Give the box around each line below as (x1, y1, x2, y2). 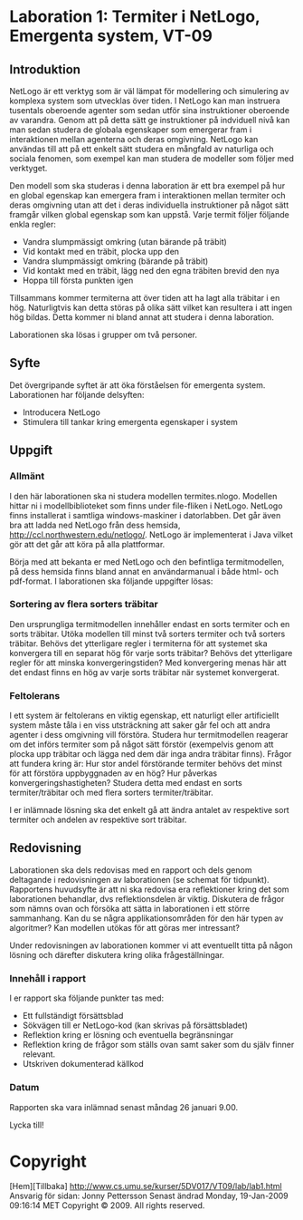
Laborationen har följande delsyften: (9, 389, 145, 400)
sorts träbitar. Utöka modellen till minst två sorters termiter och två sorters (9, 628, 286, 639)
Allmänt (9, 470, 45, 482)
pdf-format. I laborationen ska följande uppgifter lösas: (9, 576, 213, 586)
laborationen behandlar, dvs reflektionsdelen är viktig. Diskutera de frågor (9, 893, 285, 904)
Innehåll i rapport (9, 972, 87, 984)
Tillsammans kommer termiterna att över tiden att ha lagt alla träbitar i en (9, 293, 280, 303)
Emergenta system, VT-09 (9, 25, 213, 46)
